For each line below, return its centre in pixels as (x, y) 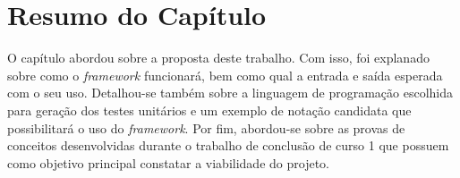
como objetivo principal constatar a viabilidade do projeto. (168, 162)
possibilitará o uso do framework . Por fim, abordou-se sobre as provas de (206, 127)
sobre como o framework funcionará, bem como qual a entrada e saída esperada (225, 75)
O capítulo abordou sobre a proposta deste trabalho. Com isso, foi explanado (218, 58)
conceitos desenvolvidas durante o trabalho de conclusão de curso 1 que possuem (228, 145)
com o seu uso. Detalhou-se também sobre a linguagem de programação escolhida (230, 93)
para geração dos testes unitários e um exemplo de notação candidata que (209, 110)
